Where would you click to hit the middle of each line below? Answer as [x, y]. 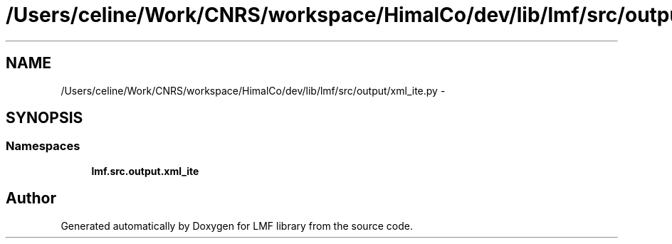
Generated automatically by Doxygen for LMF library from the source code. [237, 226]
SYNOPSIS [44, 118]
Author [31, 198]
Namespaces [43, 146]
